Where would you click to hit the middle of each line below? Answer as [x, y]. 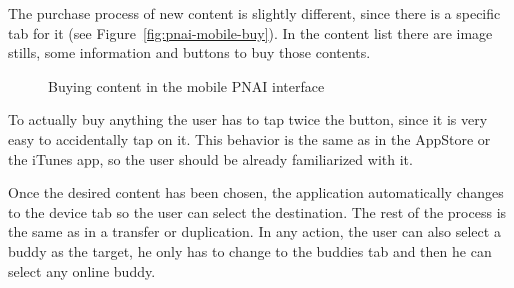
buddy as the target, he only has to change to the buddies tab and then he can [250, 250]
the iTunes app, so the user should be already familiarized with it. [210, 158]
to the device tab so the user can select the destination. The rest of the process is [257, 211]
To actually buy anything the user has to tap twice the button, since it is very [248, 119]
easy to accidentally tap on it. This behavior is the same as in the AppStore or [249, 138]
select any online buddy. [82, 270]
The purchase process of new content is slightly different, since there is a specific [254, 13]
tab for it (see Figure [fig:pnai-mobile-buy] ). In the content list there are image [250, 32]
